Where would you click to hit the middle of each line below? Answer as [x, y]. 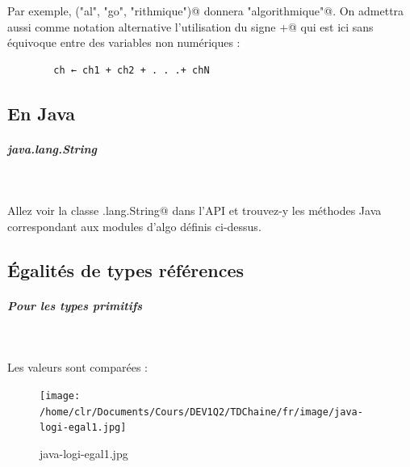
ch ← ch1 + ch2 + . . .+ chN [132, 70]
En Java [42, 113]
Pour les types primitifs [75, 305]
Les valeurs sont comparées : [77, 367]
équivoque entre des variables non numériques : [124, 42]
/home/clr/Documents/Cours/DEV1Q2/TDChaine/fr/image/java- [201, 412]
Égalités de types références [126, 269]
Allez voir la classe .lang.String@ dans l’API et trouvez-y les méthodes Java [195, 210]
